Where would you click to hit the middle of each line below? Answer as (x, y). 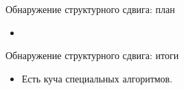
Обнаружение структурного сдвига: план (90, 9)
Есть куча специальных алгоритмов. (97, 78)
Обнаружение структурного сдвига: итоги (92, 55)
